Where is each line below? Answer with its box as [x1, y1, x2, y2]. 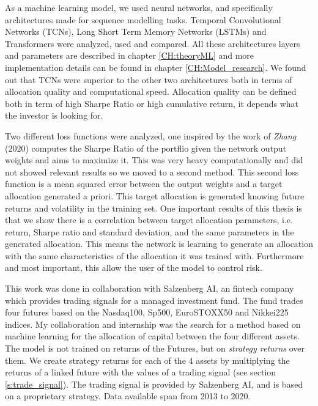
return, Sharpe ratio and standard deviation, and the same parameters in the [5, 225, 294, 238]
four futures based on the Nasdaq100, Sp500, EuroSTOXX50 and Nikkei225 [5, 306, 289, 319]
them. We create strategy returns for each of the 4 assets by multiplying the [5, 353, 290, 366]
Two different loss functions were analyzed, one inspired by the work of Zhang [5, 129, 297, 142]
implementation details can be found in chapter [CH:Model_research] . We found [5, 61, 306, 73]
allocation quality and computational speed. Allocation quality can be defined [5, 85, 297, 98]
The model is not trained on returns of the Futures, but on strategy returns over [5, 342, 305, 355]
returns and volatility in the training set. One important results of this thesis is [5, 201, 302, 214]
